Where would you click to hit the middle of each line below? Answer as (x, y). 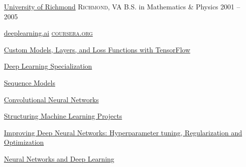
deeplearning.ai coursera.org (49, 33)
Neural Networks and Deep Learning (59, 158)
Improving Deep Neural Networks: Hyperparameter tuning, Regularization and (123, 132)
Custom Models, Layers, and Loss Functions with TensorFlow (97, 49)
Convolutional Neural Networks (52, 99)
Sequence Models (30, 82)
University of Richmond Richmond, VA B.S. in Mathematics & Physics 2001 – (122, 6)
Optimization (24, 142)
